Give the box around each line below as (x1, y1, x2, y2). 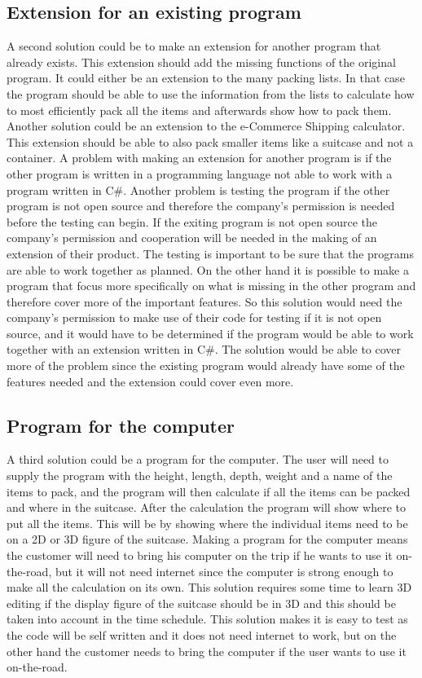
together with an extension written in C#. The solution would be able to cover (7, 341, 402, 358)
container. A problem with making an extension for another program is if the (7, 149, 392, 166)
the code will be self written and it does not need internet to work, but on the (7, 627, 397, 643)
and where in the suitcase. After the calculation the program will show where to (7, 499, 407, 516)
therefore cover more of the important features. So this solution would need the (7, 293, 402, 310)
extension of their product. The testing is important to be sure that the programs (7, 244, 414, 262)
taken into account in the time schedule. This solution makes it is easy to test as (7, 610, 408, 627)
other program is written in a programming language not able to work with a (7, 165, 393, 182)
